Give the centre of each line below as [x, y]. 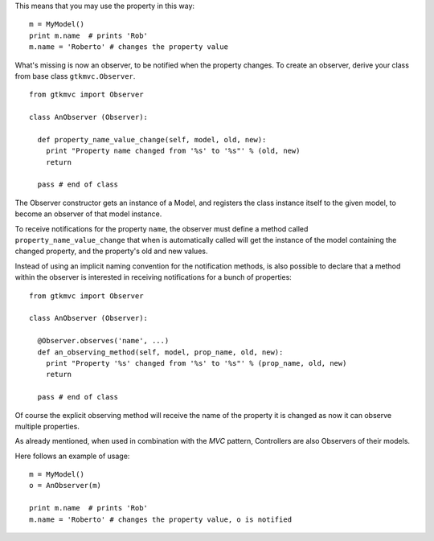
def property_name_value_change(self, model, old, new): [152, 139]
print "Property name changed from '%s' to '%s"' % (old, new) [173, 151]
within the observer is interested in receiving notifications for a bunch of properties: [154, 277]
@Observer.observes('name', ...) [103, 341]
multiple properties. [47, 426]
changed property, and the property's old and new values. [111, 251]
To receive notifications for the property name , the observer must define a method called [162, 228]
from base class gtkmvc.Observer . [75, 76]
